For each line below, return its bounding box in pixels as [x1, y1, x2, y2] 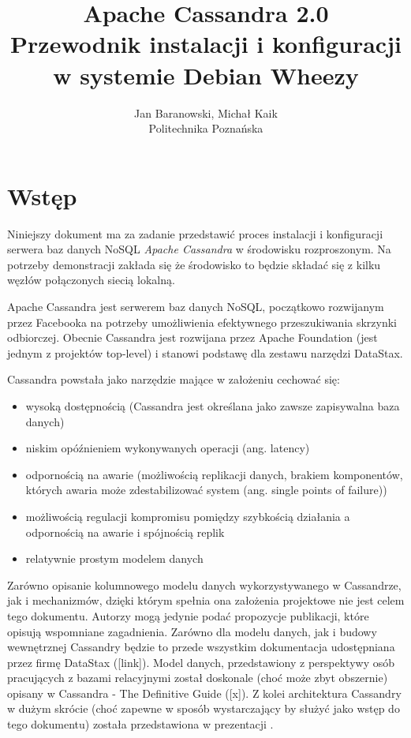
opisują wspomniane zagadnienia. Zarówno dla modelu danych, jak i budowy [7, 623, 377, 639]
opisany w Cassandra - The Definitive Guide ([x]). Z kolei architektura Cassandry [7, 684, 402, 701]
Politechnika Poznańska [148, 120, 263, 137]
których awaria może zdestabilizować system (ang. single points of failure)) [25, 481, 387, 498]
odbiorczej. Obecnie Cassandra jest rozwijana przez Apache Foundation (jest [7, 329, 378, 346]
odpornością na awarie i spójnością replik [25, 523, 225, 540]
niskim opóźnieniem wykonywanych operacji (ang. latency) [25, 440, 310, 456]
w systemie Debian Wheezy [53, 58, 359, 91]
